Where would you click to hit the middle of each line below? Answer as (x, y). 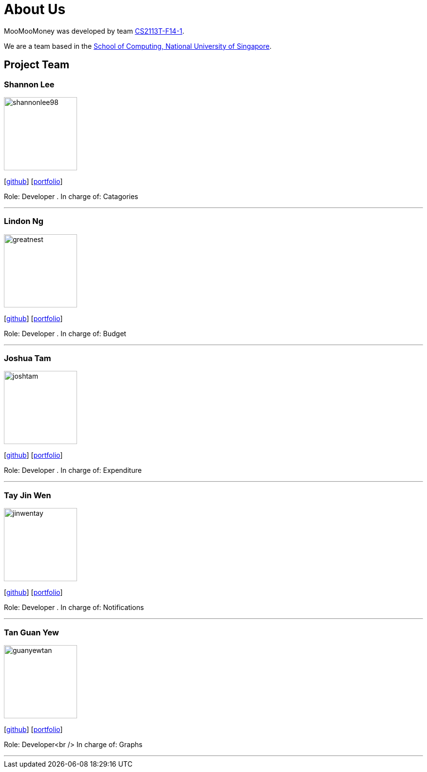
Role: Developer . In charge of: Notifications (74, 608)
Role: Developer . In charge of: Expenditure (73, 470)
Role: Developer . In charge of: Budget (65, 333)
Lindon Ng (24, 221)
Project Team (37, 65)
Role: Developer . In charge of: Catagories (71, 196)
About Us (35, 9)
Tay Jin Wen (28, 495)
